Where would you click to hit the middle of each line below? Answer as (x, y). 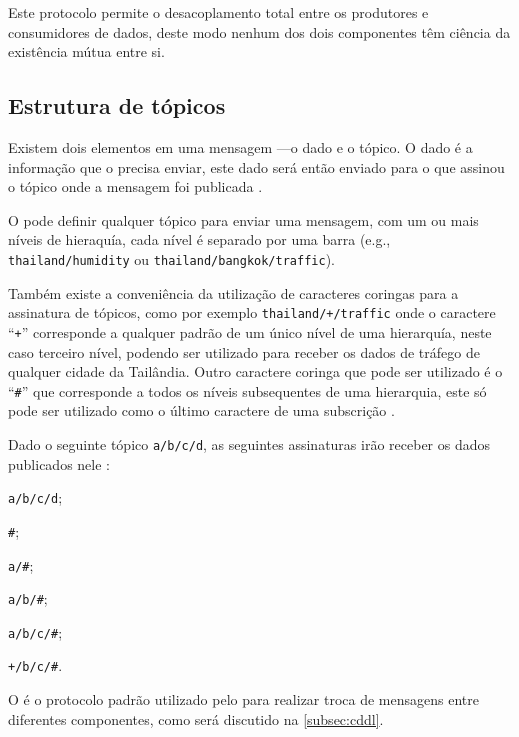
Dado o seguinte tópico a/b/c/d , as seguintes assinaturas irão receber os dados (249, 443)
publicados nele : (59, 463)
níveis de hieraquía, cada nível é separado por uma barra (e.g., (199, 239)
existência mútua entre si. (86, 51)
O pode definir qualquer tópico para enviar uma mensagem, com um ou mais (243, 219)
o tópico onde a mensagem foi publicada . (135, 186)
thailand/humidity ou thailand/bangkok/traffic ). (171, 258)
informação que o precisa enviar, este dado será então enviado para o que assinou (256, 166)
